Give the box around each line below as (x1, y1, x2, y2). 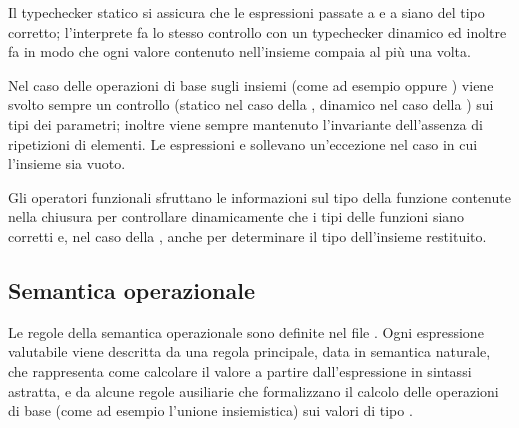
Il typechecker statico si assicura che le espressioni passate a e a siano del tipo (8, 2, 485, 22)
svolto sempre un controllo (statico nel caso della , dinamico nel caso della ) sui (8, 94, 494, 115)
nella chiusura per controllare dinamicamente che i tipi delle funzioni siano (8, 206, 465, 227)
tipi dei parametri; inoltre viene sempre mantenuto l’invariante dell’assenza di (8, 113, 483, 134)
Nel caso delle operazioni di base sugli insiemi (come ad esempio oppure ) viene (8, 74, 494, 95)
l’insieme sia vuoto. (8, 153, 126, 174)
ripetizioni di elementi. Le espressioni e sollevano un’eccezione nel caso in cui (8, 133, 478, 154)
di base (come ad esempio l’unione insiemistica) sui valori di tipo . (8, 400, 413, 421)
